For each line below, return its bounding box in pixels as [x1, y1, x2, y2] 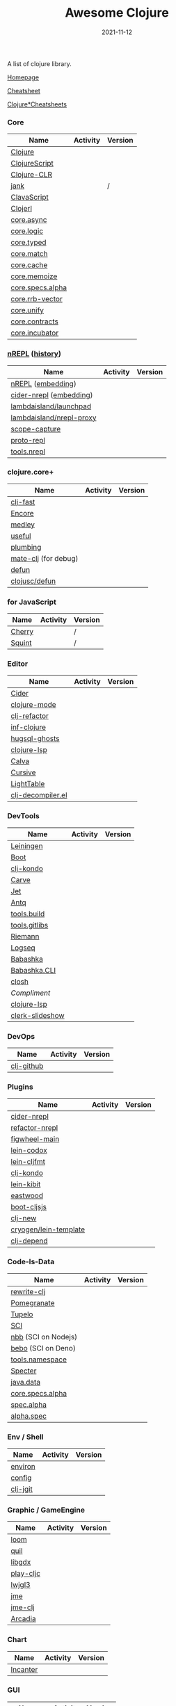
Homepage [7, 73, 40, 81]
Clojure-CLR [10, 170, 52, 180]
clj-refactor [10, 711, 49, 721]
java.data [10, 1377, 40, 1387]
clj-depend [10, 1236, 48, 1246]
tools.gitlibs [10, 920, 49, 930]
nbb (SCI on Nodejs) [10, 1332, 78, 1341]
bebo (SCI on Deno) [10, 1343, 77, 1353]
